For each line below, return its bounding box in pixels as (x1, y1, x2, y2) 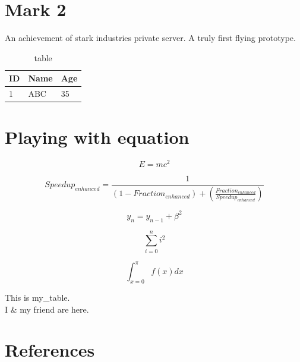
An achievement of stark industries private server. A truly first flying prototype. (5, 32, 296, 44)
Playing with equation (5, 125, 190, 149)
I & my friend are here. (5, 303, 89, 315)
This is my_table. (5, 291, 70, 304)
